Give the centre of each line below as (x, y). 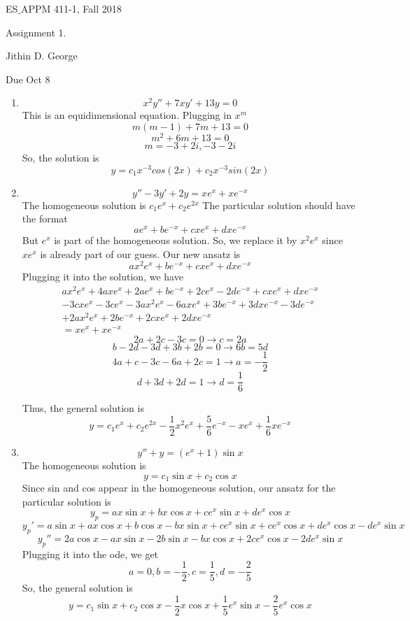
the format (45, 219)
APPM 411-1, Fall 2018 (71, 8)
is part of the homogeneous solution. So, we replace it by (176, 240)
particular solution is (66, 501)
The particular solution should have (279, 205)
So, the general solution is (77, 588)
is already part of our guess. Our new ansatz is (140, 254)
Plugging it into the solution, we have (102, 277)
